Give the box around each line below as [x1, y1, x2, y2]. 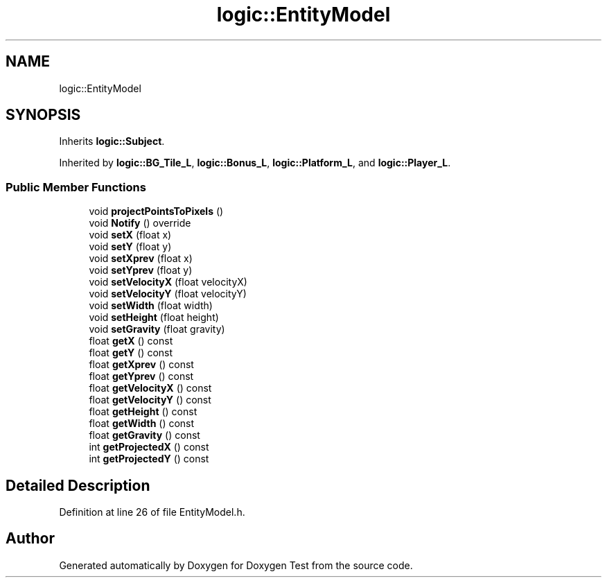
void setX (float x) [89, 229, 172, 241]
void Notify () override [89, 217, 191, 229]
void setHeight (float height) [89, 311, 219, 324]
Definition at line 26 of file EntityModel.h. [59, 506, 245, 519]
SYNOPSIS [6, 106, 81, 124]
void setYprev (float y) [89, 264, 193, 277]
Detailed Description [6, 476, 150, 494]
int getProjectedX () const [89, 441, 209, 453]
